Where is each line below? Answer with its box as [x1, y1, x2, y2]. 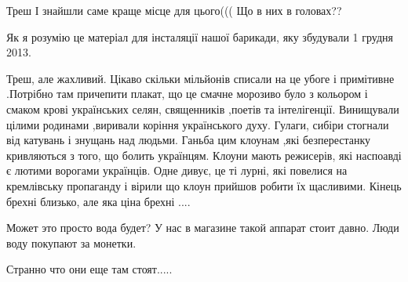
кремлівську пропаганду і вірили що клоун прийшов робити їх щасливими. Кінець [6, 177, 402, 193]
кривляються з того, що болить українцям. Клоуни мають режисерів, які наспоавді [6, 146, 402, 163]
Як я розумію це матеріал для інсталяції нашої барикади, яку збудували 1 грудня [6, 28, 394, 45]
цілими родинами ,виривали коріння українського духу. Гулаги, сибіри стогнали [6, 116, 389, 132]
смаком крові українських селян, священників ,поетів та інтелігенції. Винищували [6, 100, 399, 117]
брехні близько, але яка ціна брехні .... [6, 193, 191, 209]
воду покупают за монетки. [6, 234, 137, 251]
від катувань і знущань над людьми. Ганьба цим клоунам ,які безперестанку [6, 132, 371, 148]
